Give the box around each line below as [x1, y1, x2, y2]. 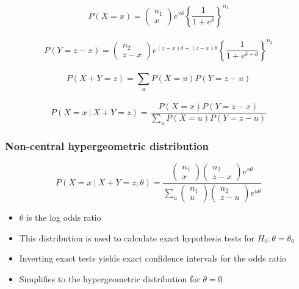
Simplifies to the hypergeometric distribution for [19, 272, 200, 285]
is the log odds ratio [26, 211, 101, 224]
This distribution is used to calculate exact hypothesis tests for [19, 231, 255, 244]
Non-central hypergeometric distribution [5, 138, 209, 153]
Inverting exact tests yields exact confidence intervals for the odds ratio [19, 252, 287, 265]
